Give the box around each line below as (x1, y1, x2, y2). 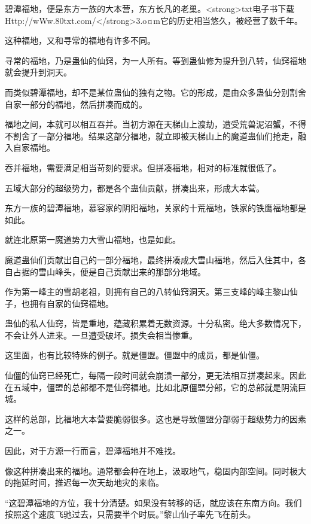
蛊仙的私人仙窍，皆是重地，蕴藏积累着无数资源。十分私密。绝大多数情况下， (5, 317, 306, 330)
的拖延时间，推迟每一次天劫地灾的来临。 (5, 476, 164, 489)
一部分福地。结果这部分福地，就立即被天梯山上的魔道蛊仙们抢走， (38, 129, 298, 142)
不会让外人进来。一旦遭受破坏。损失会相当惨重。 (5, 328, 197, 341)
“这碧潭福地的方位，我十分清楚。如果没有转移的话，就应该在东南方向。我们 (5, 496, 302, 508)
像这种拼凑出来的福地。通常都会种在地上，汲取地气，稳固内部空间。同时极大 (5, 464, 306, 477)
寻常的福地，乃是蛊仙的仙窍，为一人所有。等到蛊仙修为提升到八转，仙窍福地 (5, 54, 306, 66)
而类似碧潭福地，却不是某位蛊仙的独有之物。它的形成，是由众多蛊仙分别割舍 (5, 86, 306, 98)
